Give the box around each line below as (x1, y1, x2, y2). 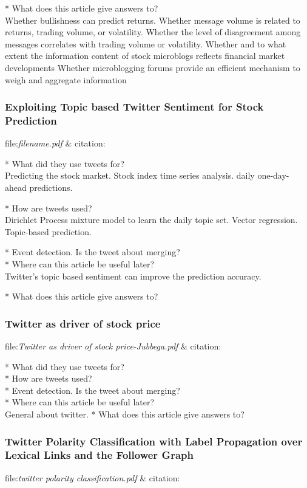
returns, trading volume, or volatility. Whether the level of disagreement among (5, 26, 301, 38)
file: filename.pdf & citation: (5, 137, 106, 149)
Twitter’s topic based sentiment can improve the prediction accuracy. (5, 269, 261, 282)
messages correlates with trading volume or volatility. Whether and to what (5, 37, 286, 50)
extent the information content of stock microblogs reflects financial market (5, 49, 285, 62)
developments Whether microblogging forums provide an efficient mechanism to (5, 61, 300, 74)
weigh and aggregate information (5, 73, 127, 86)
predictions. (29, 181, 73, 194)
